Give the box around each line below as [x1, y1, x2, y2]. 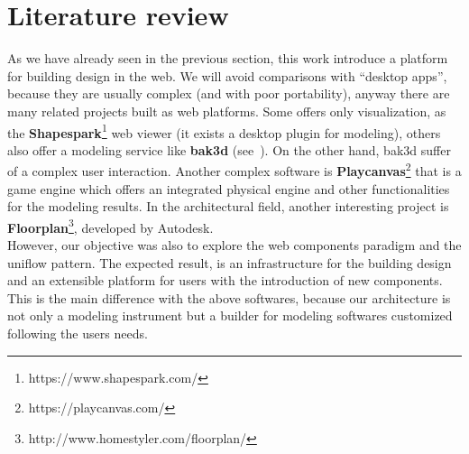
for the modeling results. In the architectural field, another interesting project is [7, 197, 449, 216]
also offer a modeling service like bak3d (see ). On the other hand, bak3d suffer [7, 140, 451, 159]
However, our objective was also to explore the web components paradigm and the [7, 236, 462, 255]
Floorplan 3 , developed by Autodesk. [7, 215, 214, 236]
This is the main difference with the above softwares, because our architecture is [7, 288, 451, 307]
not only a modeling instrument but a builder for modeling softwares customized [7, 306, 453, 325]
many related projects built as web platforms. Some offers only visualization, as [7, 101, 446, 120]
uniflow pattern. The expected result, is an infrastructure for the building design [7, 253, 452, 272]
